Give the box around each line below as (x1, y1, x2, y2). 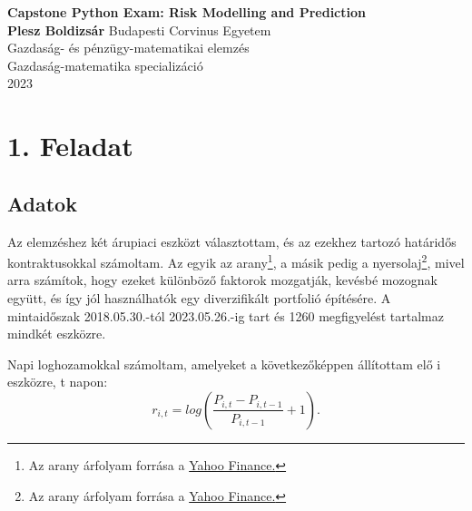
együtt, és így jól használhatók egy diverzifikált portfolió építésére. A (7, 288, 391, 307)
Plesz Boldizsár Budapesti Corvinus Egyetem (7, 20, 271, 39)
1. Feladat (7, 127, 133, 164)
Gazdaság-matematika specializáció (7, 55, 203, 74)
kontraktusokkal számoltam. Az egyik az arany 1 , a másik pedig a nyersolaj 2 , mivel (7, 251, 465, 271)
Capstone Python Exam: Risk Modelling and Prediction (7, 3, 366, 21)
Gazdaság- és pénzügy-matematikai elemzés (7, 38, 250, 57)
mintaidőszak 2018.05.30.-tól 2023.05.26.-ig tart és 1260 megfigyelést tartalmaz (7, 306, 444, 325)
